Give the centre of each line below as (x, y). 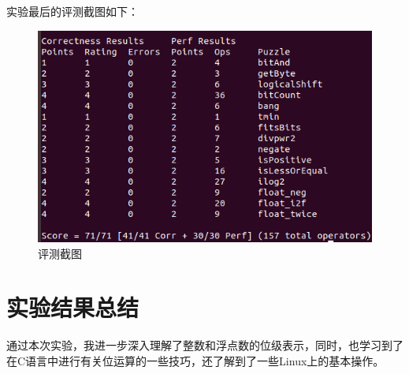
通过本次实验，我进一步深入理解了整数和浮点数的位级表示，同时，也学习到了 (205, 345)
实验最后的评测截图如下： (73, 11)
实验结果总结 (73, 307)
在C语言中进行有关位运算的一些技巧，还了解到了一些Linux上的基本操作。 (195, 360)
